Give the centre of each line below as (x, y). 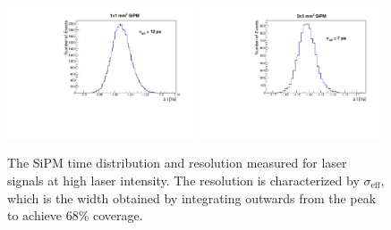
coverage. (118, 215)
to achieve (35, 215)
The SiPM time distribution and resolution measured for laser (177, 163)
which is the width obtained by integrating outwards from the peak (192, 197)
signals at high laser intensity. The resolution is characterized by (183, 180)
